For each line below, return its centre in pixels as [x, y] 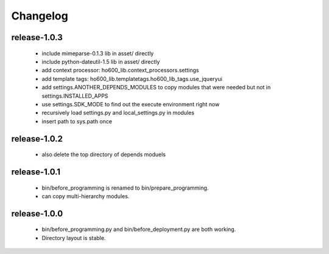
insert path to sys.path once [77, 121]
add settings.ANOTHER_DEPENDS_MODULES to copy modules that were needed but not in [156, 88]
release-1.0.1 [36, 172]
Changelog [40, 16]
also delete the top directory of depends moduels [104, 154]
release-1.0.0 [37, 214]
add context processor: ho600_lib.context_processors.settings [120, 70]
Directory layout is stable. [74, 238]
